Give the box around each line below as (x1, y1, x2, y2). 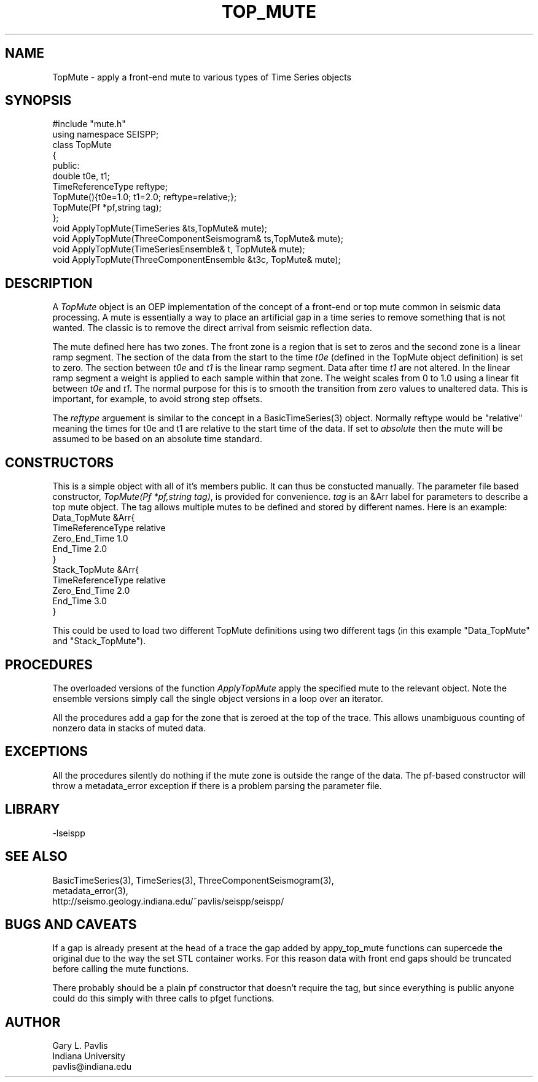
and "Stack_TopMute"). (52, 636, 146, 647)
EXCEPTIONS (5, 744, 88, 760)
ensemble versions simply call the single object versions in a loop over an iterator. (52, 693, 383, 704)
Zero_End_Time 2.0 (52, 585, 130, 596)
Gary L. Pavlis (52, 1040, 108, 1051)
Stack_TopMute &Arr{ (52, 564, 139, 575)
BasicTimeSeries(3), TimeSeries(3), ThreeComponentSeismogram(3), (52, 874, 334, 885)
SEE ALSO (5, 849, 68, 865)
